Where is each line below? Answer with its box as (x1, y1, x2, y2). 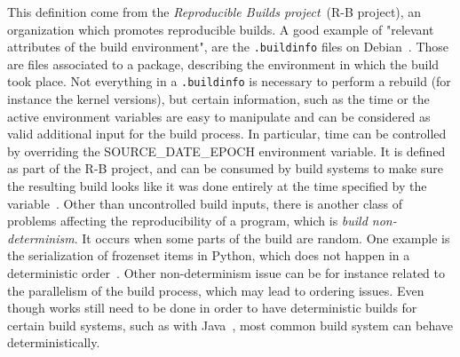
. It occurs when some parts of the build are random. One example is (74, 228, 450, 247)
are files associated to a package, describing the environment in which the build (7, 54, 440, 73)
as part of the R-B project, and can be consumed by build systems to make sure (7, 159, 443, 178)
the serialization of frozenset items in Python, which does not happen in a (7, 246, 410, 265)
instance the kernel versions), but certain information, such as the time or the (7, 90, 430, 108)
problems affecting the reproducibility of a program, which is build (7, 211, 368, 230)
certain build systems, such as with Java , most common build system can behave (7, 315, 454, 334)
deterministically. (7, 333, 100, 352)
